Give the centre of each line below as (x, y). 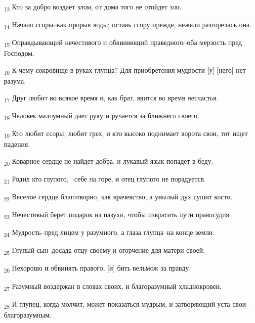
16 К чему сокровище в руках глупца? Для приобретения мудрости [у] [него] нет (125, 70)
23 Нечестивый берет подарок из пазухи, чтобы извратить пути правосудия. (118, 215)
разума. (15, 81)
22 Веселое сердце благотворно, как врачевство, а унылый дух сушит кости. (118, 197)
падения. (17, 144)
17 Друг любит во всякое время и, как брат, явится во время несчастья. (111, 98)
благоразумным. (28, 314)
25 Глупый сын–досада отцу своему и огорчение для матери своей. (105, 251)
